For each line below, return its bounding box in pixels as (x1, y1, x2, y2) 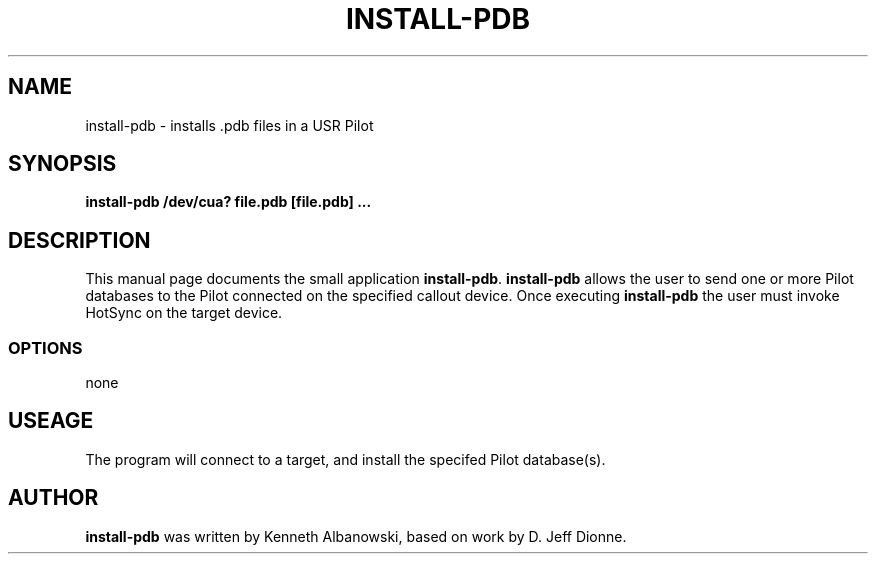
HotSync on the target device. (85, 304, 283, 322)
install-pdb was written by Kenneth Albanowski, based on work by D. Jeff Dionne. (85, 527, 627, 545)
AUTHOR (8, 485, 99, 511)
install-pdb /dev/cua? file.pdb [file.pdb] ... (85, 193, 372, 211)
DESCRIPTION (8, 227, 151, 253)
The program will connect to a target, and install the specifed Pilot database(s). (85, 450, 606, 468)
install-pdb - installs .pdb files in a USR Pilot (85, 116, 374, 134)
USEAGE (8, 408, 94, 434)
